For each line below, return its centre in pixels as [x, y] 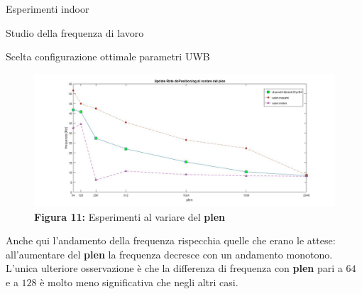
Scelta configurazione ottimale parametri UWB [108, 56]
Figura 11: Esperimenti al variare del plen [130, 216]
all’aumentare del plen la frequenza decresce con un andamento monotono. [169, 254]
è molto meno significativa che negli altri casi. [139, 282]
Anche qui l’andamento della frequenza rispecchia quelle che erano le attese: [171, 240]
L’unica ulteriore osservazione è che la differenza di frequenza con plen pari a [174, 268]
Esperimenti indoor [48, 9]
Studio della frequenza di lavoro [75, 32]
